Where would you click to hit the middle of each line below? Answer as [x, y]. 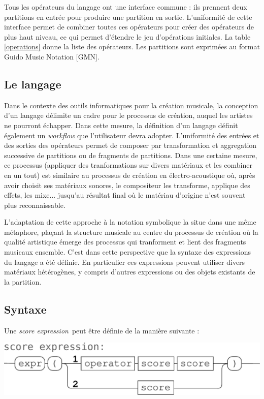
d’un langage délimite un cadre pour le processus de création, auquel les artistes [128, 115]
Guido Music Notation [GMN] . [52, 56]
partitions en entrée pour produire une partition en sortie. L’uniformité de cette [128, 17]
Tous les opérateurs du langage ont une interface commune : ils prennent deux [126, 7]
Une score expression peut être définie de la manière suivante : [102, 330]
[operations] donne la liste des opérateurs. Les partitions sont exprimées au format [132, 47]
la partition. [23, 281]
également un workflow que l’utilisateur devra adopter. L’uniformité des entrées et [132, 135]
